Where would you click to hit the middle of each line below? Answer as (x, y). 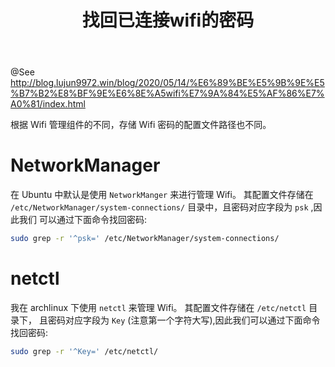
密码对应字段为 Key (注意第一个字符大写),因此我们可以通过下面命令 (184, 320)
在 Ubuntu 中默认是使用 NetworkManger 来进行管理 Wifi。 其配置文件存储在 (162, 195)
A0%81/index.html (48, 104)
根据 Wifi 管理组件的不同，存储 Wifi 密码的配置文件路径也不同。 (141, 125)
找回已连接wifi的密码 (168, 20)
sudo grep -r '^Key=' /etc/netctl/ (84, 351)
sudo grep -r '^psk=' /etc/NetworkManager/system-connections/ (145, 239)
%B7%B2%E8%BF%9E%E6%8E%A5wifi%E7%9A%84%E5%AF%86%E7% (167, 93)
